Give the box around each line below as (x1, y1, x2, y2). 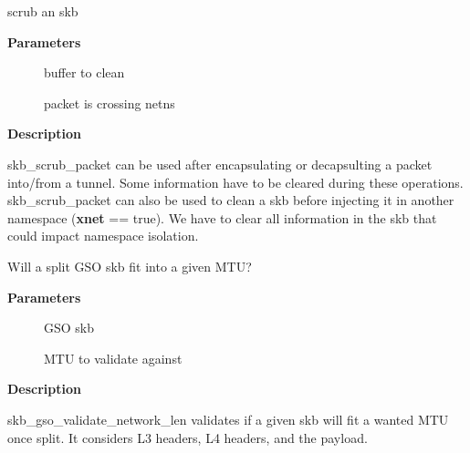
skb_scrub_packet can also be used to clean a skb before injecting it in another (7, 190, 454, 210)
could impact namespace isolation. (7, 226, 199, 245)
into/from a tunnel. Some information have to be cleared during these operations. (7, 172, 464, 191)
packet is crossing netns (44, 93, 175, 112)
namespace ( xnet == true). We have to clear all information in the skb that (7, 208, 437, 227)
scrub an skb (7, 2, 78, 20)
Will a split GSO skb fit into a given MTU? (7, 256, 252, 275)
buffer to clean (44, 63, 125, 82)
